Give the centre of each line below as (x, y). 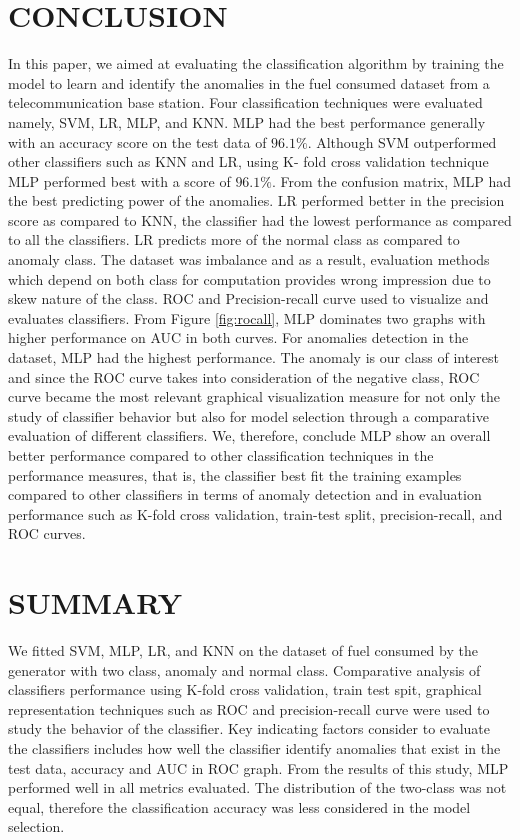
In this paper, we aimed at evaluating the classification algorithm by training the (256, 63)
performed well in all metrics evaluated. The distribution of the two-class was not (257, 787)
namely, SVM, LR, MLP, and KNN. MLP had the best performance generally (247, 121)
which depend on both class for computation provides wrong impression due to (249, 278)
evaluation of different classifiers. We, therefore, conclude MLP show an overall (249, 435)
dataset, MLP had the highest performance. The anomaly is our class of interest (253, 357)
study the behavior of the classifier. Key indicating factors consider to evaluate (249, 728)
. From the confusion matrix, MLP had (391, 180)
